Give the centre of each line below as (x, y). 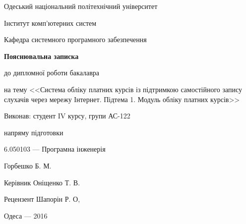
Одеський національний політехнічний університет (81, 6)
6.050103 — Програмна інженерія (55, 149)
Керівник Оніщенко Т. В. (42, 182)
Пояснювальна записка (41, 56)
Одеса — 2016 (26, 215)
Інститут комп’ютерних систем (50, 23)
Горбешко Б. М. (28, 165)
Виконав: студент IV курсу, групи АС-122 (67, 116)
